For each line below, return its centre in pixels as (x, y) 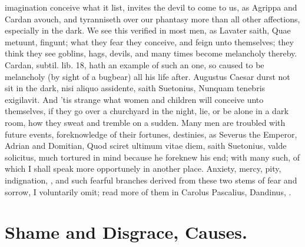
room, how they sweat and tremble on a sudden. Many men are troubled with (145, 122)
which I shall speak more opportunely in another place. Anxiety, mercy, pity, (143, 168)
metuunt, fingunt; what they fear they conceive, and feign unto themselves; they (149, 41)
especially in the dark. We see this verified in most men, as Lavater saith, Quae (148, 30)
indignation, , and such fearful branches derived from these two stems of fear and (151, 180)
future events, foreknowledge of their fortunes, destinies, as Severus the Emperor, (151, 134)
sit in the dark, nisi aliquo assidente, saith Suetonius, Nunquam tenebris (135, 88)
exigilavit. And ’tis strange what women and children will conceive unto (134, 99)
